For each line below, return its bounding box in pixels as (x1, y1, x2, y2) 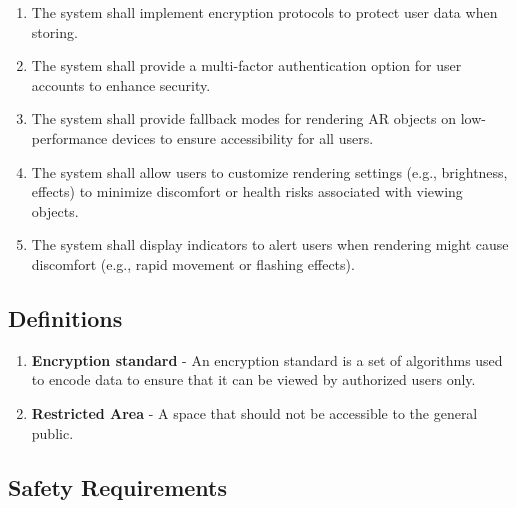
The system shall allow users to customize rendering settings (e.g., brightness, (31, 161, 508, 182)
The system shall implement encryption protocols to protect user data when (31, 2, 498, 22)
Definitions (8, 302, 123, 333)
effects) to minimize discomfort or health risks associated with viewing (31, 181, 463, 202)
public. (31, 422, 74, 443)
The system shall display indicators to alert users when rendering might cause (31, 234, 509, 255)
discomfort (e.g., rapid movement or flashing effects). (31, 253, 355, 274)
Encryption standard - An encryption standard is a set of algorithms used (31, 349, 503, 370)
